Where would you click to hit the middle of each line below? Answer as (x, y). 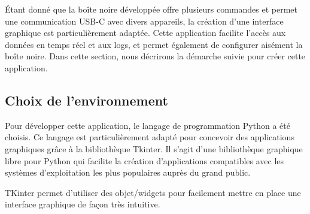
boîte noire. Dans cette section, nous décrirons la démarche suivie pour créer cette (155, 56)
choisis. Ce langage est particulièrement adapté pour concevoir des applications (150, 137)
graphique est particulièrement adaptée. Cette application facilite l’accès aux (145, 33)
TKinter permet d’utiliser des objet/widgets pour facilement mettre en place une (153, 192)
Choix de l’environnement (86, 100)
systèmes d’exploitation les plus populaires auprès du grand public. (128, 172)
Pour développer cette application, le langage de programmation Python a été (148, 125)
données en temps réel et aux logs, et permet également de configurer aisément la (154, 44)
